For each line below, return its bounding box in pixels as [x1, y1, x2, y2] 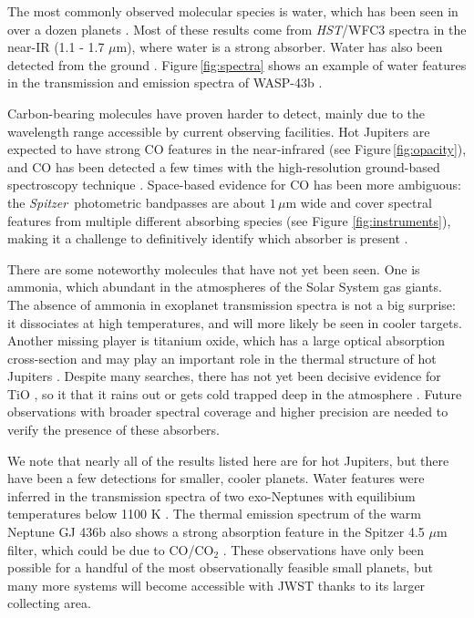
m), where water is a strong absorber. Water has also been [116, 37, 443, 57]
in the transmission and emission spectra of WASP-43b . [7, 73, 323, 92]
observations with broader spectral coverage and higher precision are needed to [7, 402, 448, 421]
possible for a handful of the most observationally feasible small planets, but [7, 558, 433, 577]
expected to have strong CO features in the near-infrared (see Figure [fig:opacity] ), [7, 139, 467, 159]
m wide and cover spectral [285, 192, 432, 211]
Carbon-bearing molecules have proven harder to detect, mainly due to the [7, 103, 425, 122]
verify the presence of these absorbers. [7, 420, 221, 439]
